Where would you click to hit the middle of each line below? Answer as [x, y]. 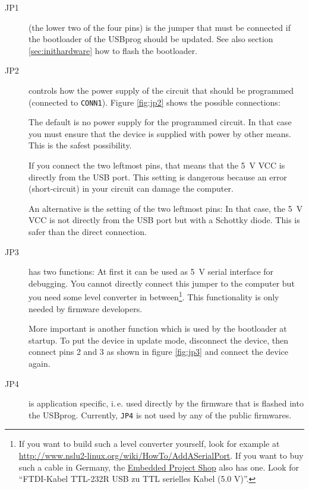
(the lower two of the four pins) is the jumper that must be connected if [160, 27]
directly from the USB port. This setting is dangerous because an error [158, 177]
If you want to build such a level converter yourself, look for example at [149, 444]
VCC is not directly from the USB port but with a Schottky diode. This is [164, 220]
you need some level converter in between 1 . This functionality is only [154, 296]
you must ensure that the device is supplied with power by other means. [160, 133]
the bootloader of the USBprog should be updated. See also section [151, 39]
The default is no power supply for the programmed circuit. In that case [160, 122]
